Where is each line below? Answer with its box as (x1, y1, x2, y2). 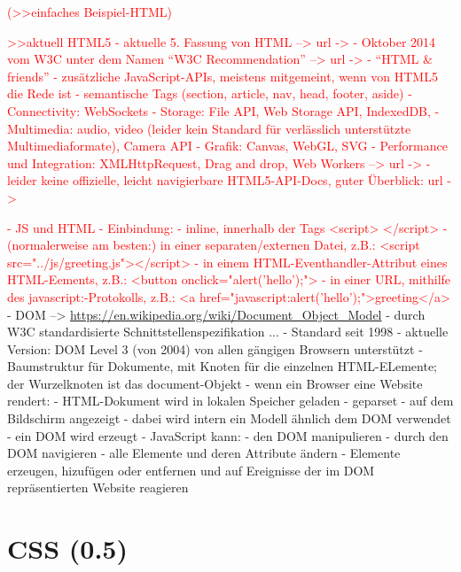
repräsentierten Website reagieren (7, 478, 189, 497)
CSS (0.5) (7, 530, 128, 567)
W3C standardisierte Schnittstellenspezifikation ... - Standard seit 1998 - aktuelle (7, 322, 449, 341)
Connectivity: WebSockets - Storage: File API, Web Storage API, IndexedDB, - (7, 101, 440, 120)
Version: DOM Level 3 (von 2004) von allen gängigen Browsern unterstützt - (7, 339, 423, 358)
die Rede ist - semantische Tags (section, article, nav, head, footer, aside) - (7, 84, 412, 103)
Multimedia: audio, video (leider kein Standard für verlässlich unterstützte (7, 119, 411, 137)
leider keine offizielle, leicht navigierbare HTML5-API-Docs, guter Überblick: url (7, 171, 443, 189)
